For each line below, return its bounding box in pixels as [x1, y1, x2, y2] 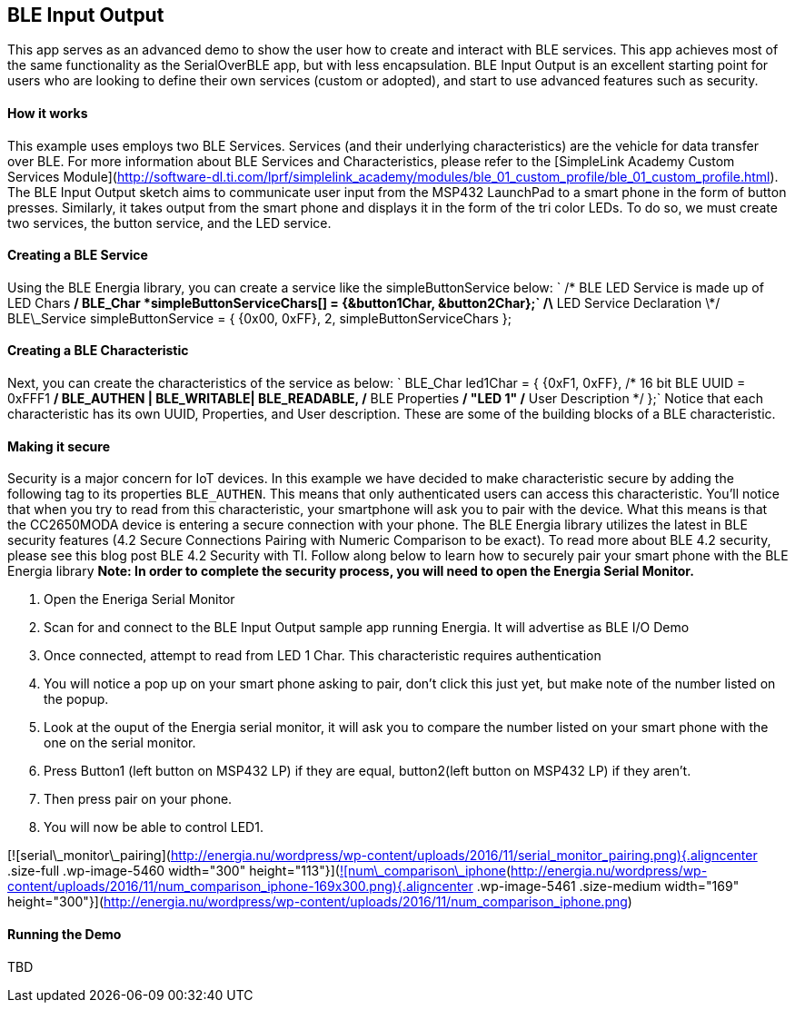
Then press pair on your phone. [44, 791, 233, 807]
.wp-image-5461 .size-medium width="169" [476, 878, 740, 895]
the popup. [44, 691, 109, 708]
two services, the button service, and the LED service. [7, 214, 332, 231]
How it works [7, 105, 88, 122]
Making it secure [7, 438, 111, 454]
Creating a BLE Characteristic [7, 342, 189, 359]
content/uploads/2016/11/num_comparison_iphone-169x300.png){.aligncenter [7, 878, 473, 895]
